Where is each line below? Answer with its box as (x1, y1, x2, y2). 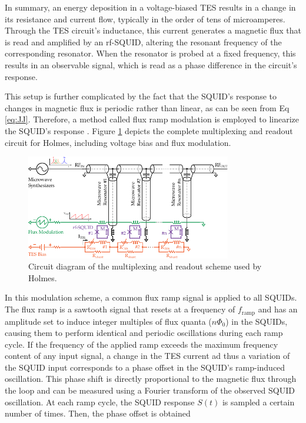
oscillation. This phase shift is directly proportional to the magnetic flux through (5, 372, 297, 385)
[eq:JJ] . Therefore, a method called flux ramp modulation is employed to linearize (5, 113, 299, 125)
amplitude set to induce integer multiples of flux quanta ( (5, 315, 212, 327)
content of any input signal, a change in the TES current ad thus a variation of (5, 349, 290, 362)
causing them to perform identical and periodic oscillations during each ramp (5, 327, 283, 339)
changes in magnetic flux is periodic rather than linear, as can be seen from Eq (5, 101, 290, 114)
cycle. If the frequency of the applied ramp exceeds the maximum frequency (5, 338, 278, 350)
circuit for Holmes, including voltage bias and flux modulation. (5, 136, 231, 148)
